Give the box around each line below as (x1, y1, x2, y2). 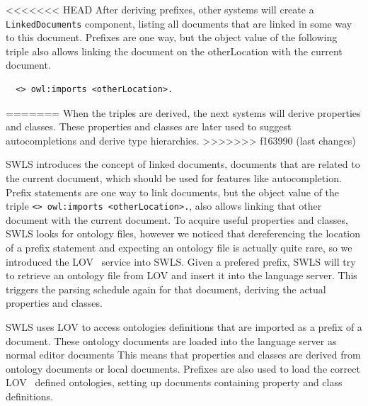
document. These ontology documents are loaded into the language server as (6, 333, 337, 348)
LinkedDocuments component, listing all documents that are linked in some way (6, 16, 352, 30)
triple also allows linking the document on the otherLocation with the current (6, 43, 343, 58)
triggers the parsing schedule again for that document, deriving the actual (6, 281, 326, 296)
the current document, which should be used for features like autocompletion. (6, 171, 342, 185)
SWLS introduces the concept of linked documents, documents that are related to (6, 157, 360, 171)
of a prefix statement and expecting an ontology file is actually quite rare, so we (6, 240, 352, 255)
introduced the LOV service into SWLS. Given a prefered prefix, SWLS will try (6, 254, 356, 269)
